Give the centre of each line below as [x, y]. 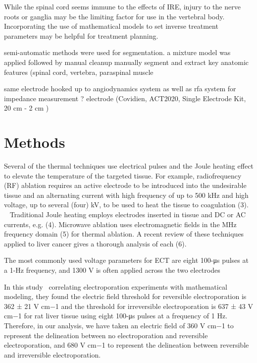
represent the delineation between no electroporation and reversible [106, 335]
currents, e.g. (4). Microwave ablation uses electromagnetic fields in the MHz [120, 224]
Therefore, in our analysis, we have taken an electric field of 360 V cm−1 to [119, 325]
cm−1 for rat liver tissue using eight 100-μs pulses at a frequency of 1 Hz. [116, 316]
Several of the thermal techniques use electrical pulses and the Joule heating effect [129, 166]
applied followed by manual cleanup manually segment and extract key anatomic [127, 62]
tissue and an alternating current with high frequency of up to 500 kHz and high [126, 195]
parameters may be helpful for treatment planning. [81, 35]
